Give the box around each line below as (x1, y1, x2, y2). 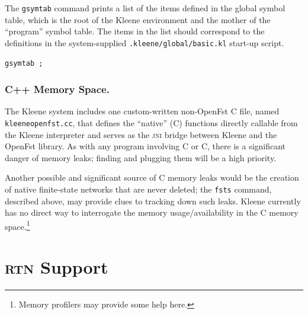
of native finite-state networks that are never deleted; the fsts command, (5, 182, 272, 195)
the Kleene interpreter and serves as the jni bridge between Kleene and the (5, 128, 277, 140)
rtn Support (5, 255, 108, 279)
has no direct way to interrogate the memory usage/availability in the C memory (5, 206, 299, 219)
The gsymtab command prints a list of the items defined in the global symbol (5, 2, 285, 14)
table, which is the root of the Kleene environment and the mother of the (5, 13, 271, 25)
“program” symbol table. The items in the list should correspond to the (5, 25, 265, 37)
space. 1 (5, 218, 30, 232)
